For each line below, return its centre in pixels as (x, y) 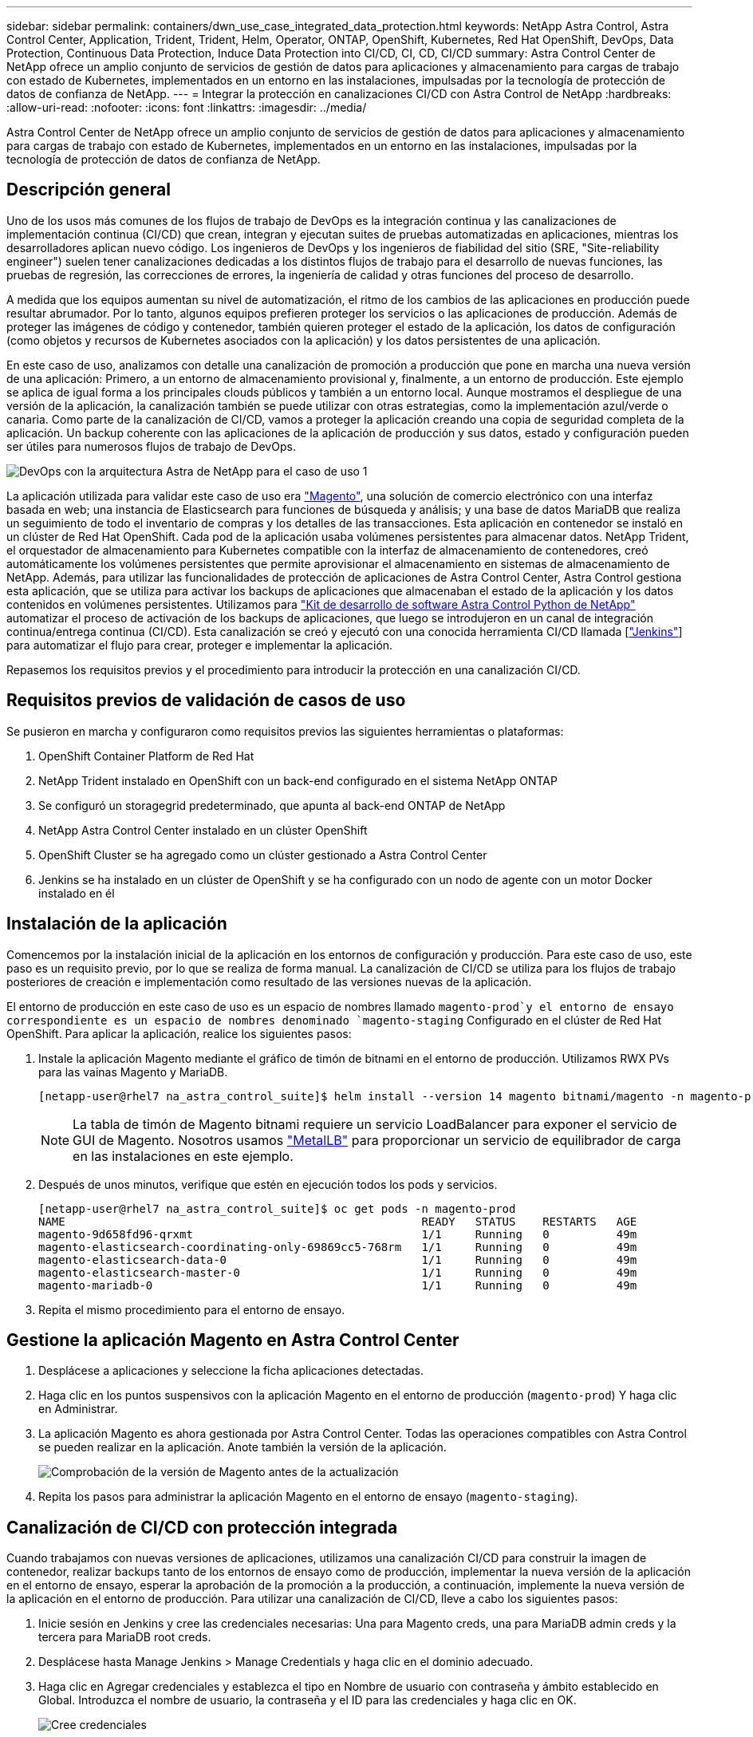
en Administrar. (78, 1409)
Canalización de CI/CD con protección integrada (202, 1527)
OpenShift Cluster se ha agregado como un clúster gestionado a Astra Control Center (263, 855)
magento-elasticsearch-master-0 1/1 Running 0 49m (338, 1272)
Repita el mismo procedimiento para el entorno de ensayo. (192, 1309)
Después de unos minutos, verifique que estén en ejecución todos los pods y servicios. (268, 1184)
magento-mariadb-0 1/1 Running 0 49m (338, 1285)
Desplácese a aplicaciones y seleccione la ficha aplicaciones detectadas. (231, 1371)
